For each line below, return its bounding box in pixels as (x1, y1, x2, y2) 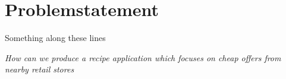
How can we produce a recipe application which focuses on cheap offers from (5, 51, 281, 64)
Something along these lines (5, 31, 106, 44)
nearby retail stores (5, 63, 74, 75)
